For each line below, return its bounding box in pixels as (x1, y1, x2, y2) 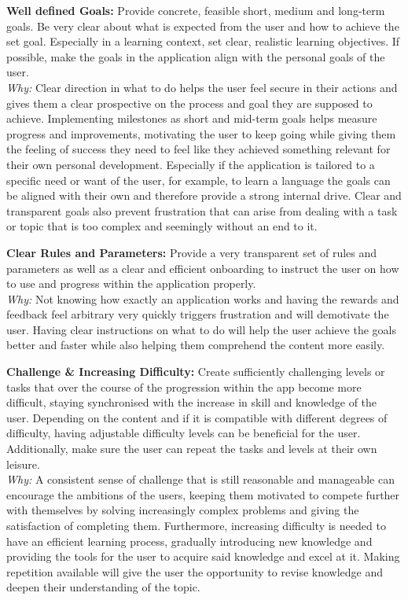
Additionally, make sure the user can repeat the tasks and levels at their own (6, 440, 377, 457)
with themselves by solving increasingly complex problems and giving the (6, 502, 359, 518)
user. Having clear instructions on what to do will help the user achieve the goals (6, 321, 396, 337)
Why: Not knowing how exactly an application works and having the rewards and (6, 290, 399, 307)
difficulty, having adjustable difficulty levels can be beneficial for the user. (6, 425, 361, 441)
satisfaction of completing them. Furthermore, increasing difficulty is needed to (6, 517, 386, 533)
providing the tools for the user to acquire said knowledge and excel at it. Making (6, 548, 400, 565)
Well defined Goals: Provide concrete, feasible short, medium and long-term (6, 2, 385, 18)
